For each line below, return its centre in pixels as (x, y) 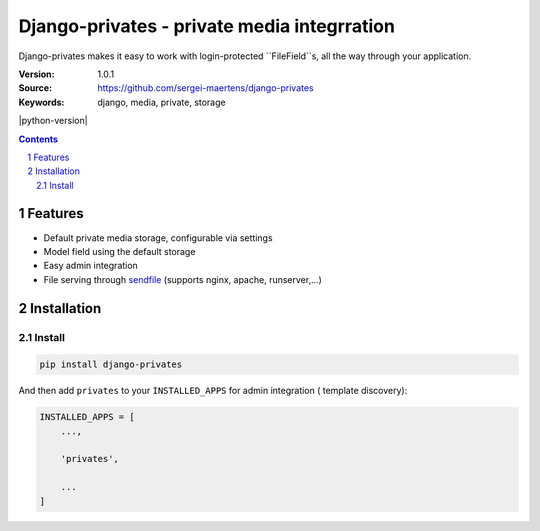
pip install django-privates (111, 364)
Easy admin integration (91, 266)
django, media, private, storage (161, 102)
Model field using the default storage (119, 251)
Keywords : (41, 102)
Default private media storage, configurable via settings (158, 237)
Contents (38, 139)
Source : (35, 88)
